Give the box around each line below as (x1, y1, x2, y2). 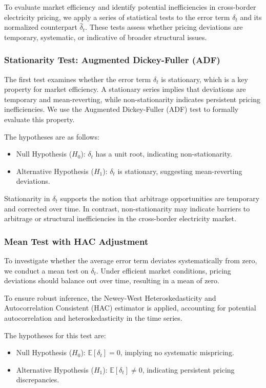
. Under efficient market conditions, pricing (96, 265, 231, 276)
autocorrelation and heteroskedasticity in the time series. (4, 312, 182, 323)
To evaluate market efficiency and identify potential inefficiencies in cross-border (4, 2, 256, 12)
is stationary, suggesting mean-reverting (117, 165, 242, 176)
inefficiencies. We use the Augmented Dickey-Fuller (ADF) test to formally (4, 104, 239, 114)
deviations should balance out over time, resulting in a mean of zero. (4, 275, 219, 286)
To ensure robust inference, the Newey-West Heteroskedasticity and (4, 292, 216, 303)
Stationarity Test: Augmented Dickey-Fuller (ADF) (4, 53, 220, 66)
